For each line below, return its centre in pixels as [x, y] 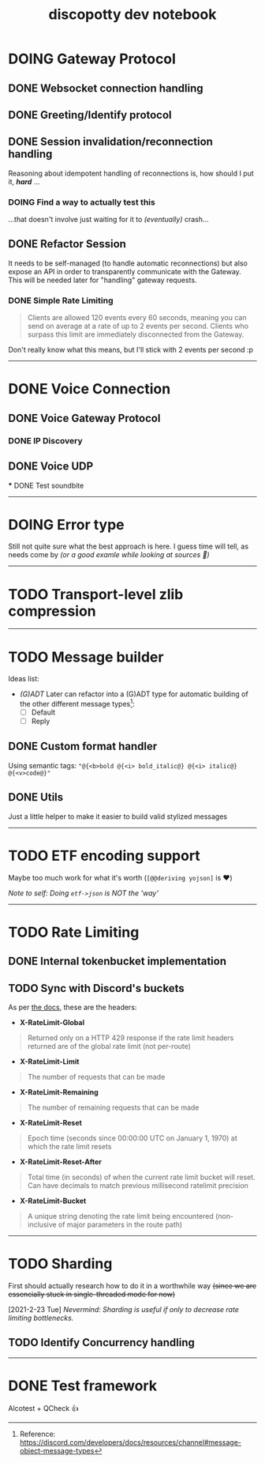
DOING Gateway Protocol [92, 59]
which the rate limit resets [69, 1147]
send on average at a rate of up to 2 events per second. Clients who [138, 326]
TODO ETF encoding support [105, 856]
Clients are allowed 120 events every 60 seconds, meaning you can [137, 318]
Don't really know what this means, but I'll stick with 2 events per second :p [131, 350]
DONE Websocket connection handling [106, 88]
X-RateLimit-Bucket [53, 1201]
